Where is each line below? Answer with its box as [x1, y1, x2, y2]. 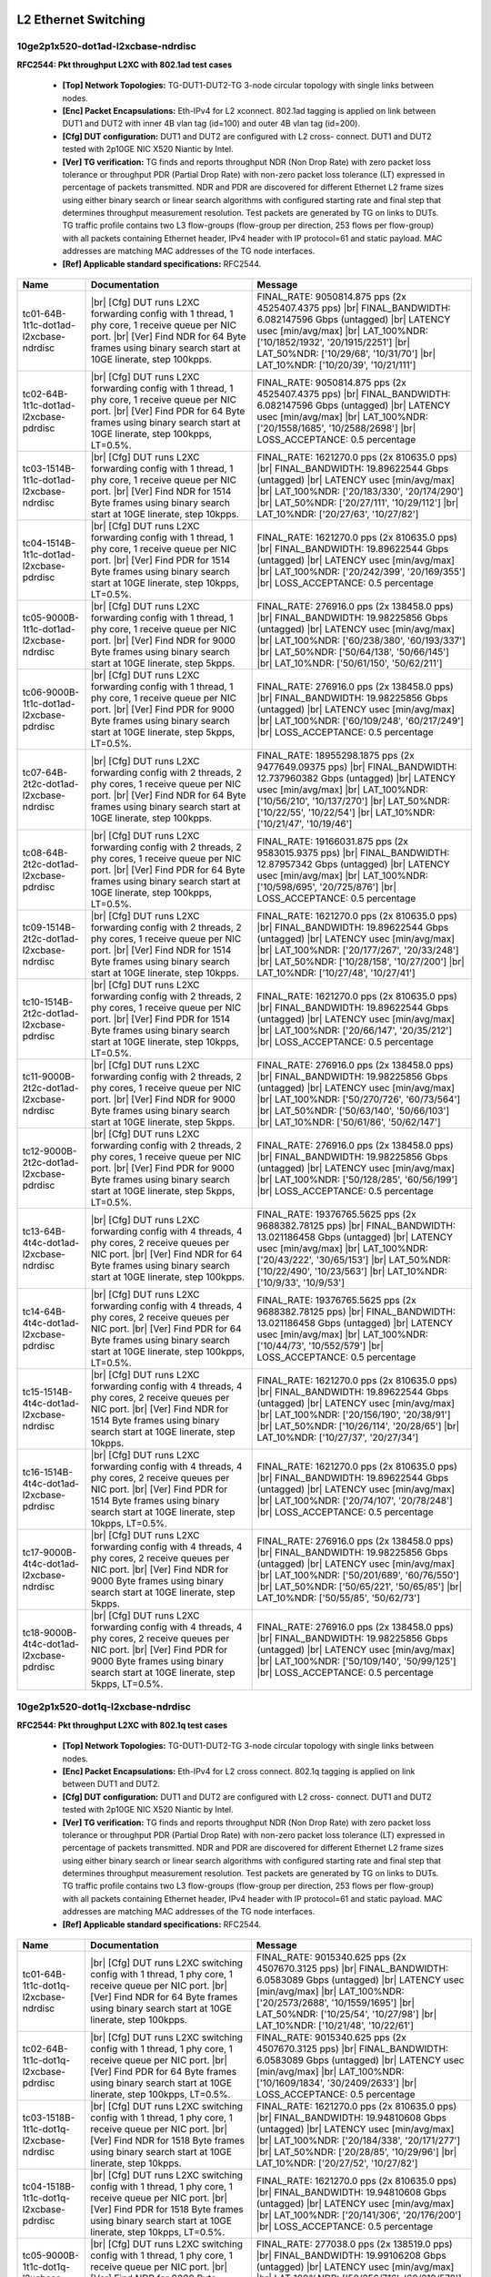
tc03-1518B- [22, 2111, 75, 2124]
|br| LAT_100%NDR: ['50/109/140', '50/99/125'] [256, 1655, 456, 1668]
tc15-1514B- [22, 1385, 73, 1398]
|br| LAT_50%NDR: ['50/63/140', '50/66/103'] [256, 1105, 450, 1118]
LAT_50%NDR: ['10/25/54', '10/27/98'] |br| [256, 2008, 437, 2021]
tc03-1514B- [22, 463, 75, 475]
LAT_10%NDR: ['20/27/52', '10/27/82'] [256, 2157, 418, 2170]
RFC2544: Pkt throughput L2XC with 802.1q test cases [16, 1720, 227, 1731]
